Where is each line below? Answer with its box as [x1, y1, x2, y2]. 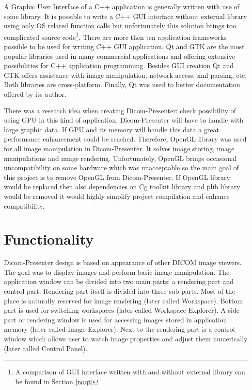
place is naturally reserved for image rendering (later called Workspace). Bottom [4, 295, 243, 305]
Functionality [4, 229, 94, 249]
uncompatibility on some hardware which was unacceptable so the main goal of [4, 162, 239, 173]
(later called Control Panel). [4, 343, 88, 353]
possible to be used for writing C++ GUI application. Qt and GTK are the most [4, 41, 245, 52]
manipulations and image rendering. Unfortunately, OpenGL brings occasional [4, 153, 236, 163]
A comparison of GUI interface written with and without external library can [15, 367, 245, 377]
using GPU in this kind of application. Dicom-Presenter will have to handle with [4, 115, 244, 125]
